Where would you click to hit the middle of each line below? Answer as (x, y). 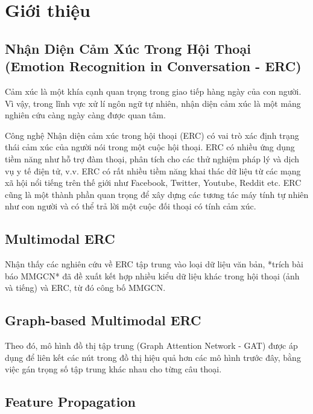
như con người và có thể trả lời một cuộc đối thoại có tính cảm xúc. (131, 206)
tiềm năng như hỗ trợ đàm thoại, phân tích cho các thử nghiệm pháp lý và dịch (152, 158)
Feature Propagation (70, 402)
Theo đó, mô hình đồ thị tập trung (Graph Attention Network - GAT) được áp (151, 346)
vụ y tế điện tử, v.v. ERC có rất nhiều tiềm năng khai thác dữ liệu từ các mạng (153, 170)
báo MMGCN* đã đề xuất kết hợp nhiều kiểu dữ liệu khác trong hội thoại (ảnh (152, 275)
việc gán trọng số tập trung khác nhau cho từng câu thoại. (113, 369)
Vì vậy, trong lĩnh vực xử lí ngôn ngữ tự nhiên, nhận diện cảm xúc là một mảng (153, 103)
